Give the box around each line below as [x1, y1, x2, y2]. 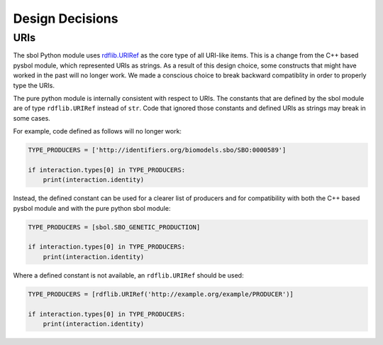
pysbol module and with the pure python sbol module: [13, 204, 171, 212]
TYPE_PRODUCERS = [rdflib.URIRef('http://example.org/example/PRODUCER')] [28, 290, 294, 298]
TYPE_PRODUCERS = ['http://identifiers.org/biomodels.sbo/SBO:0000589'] [28, 146, 287, 154]
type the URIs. [13, 81, 55, 89]
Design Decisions [13, 11, 118, 26]
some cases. [13, 114, 51, 122]
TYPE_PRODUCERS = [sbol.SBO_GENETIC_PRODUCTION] [28, 223, 201, 231]
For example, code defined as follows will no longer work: [13, 127, 182, 136]
